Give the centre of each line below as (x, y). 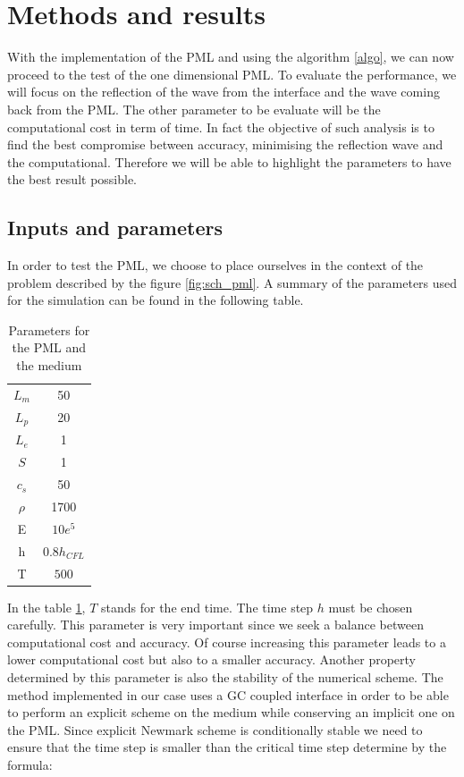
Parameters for (49, 329)
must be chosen (371, 607)
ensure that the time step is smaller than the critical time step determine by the (227, 747)
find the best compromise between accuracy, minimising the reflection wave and (225, 144)
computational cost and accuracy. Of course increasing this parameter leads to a (227, 642)
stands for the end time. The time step (207, 607)
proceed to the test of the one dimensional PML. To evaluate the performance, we (232, 74)
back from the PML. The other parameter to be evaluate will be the (194, 109)
